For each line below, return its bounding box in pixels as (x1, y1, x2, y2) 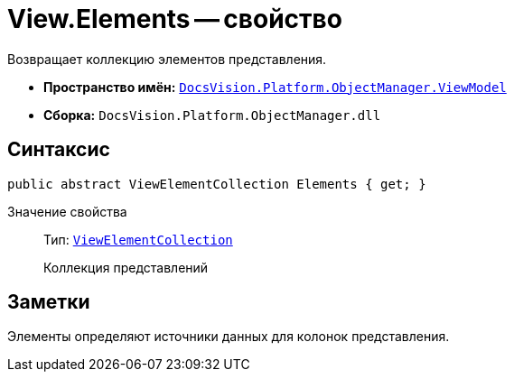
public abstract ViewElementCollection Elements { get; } (7, 176, 426, 191)
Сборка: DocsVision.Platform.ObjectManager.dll (43, 106, 381, 123)
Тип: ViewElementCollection (43, 231, 233, 247)
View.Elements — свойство (7, 4, 342, 34)
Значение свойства (7, 203, 127, 219)
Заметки (7, 291, 90, 314)
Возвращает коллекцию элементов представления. (7, 51, 327, 67)
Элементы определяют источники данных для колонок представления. (7, 328, 450, 345)
